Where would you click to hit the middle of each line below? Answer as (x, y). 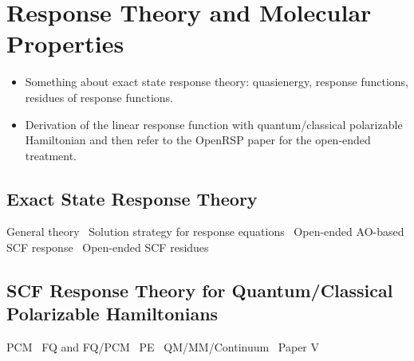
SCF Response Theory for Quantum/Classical (200, 290)
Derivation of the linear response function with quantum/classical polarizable (214, 124)
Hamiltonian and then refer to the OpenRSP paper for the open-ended (198, 140)
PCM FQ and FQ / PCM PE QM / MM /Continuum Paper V (163, 347)
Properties (65, 43)
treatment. (51, 155)
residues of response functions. (99, 97)
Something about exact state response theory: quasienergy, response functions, (217, 82)
